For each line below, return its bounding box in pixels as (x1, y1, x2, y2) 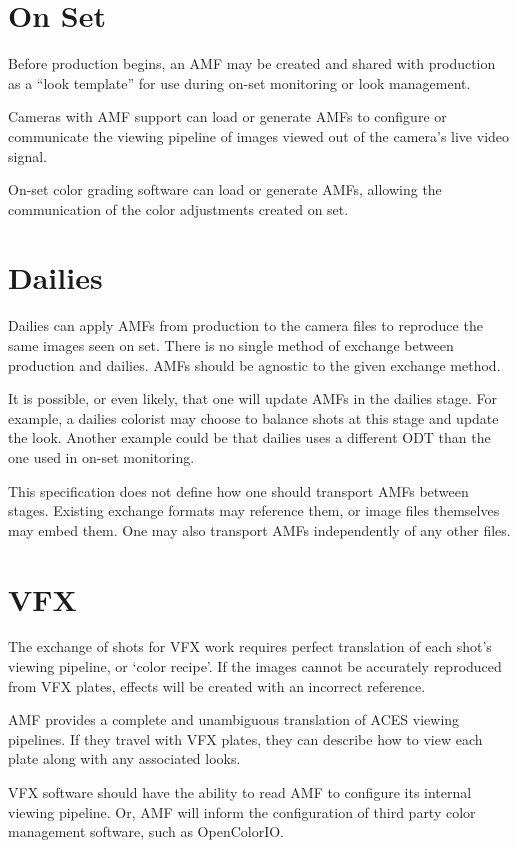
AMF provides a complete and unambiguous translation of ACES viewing (8, 709, 460, 730)
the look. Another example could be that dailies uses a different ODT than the (8, 427, 491, 448)
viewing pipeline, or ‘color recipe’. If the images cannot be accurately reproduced (8, 656, 502, 677)
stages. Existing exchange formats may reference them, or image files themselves (8, 500, 500, 521)
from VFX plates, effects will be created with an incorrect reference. (8, 675, 426, 696)
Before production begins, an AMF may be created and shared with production (8, 53, 496, 74)
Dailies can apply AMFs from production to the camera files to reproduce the (8, 315, 483, 336)
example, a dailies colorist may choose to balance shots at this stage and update (8, 407, 499, 428)
